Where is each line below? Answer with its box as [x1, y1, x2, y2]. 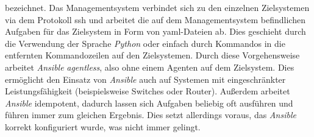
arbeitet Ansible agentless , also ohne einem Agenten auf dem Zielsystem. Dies [5, 60, 294, 73]
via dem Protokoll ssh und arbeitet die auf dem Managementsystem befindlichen [5, 13, 305, 26]
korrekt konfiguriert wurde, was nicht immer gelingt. [5, 120, 201, 133]
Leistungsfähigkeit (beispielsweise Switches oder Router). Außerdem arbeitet [5, 85, 290, 97]
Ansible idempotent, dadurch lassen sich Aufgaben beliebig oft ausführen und [5, 96, 293, 109]
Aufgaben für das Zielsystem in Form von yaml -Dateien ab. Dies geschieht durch [5, 25, 306, 38]
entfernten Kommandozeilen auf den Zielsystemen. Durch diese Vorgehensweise [5, 49, 300, 61]
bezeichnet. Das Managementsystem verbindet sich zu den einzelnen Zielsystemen [5, 1, 310, 13]
